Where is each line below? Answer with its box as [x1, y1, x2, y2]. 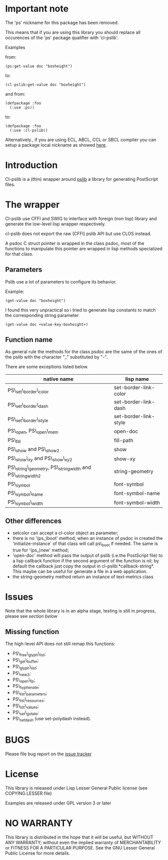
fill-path [113, 437, 133, 444]
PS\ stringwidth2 [7, 471, 41, 479]
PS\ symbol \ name [7, 489, 43, 497]
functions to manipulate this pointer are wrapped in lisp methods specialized [5, 245, 162, 251]
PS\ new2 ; [12, 670, 31, 677]
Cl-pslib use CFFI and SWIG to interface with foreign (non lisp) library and [5, 215, 157, 221]
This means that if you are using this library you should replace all [5, 29, 141, 35]
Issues [5, 591, 33, 603]
